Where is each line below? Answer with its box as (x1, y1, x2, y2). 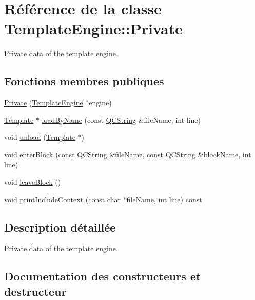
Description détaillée (4, 219, 116, 235)
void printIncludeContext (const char (4, 193, 121, 204)
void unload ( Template (4, 132, 75, 143)
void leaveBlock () (4, 177, 61, 187)
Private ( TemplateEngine (4, 97, 83, 108)
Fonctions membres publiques (4, 73, 164, 89)
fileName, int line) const (126, 193, 202, 204)
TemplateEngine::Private (4, 18, 183, 39)
